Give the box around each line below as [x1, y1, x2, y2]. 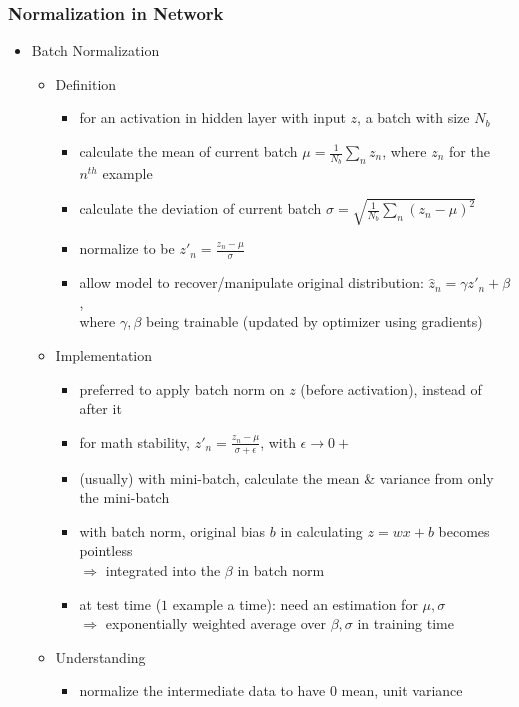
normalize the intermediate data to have [79, 680, 326, 701]
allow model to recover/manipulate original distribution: [79, 272, 424, 293]
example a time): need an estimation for [172, 593, 418, 614]
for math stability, [79, 431, 190, 452]
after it [79, 398, 122, 419]
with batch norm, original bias [79, 520, 266, 541]
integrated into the [105, 559, 221, 580]
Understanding [55, 646, 146, 667]
